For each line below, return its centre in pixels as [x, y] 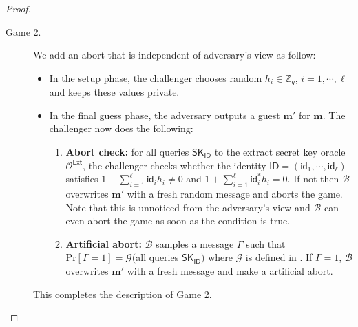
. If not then [313, 179]
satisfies [82, 179]
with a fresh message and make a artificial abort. [230, 270]
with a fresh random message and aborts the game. [235, 193]
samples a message [195, 243]
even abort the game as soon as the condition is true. [178, 221]
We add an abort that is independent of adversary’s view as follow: [175, 55]
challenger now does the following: [121, 128]
